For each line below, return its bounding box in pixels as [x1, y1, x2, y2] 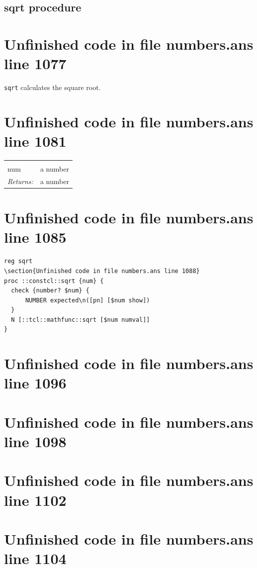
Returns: [7, 176, 33, 186]
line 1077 [4, 53, 67, 74]
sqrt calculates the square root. [4, 82, 101, 93]
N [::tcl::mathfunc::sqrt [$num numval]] [11, 316, 150, 323]
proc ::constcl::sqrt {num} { [4, 277, 104, 284]
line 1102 [4, 489, 67, 510]
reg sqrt [4, 258, 33, 265]
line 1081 [4, 131, 67, 151]
